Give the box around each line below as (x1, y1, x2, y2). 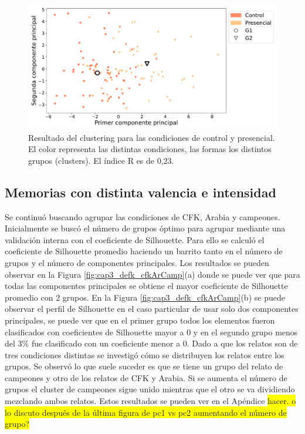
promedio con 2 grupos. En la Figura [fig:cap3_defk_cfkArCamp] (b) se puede (5, 291, 285, 303)
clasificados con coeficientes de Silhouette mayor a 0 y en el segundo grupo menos (5, 325, 298, 338)
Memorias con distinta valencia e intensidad (5, 183, 276, 201)
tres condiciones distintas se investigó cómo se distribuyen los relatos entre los (5, 348, 284, 361)
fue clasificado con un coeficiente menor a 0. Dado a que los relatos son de (31, 337, 298, 349)
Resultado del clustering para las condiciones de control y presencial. (28, 131, 275, 143)
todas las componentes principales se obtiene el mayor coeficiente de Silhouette (5, 280, 288, 292)
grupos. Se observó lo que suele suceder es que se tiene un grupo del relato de (5, 360, 283, 372)
